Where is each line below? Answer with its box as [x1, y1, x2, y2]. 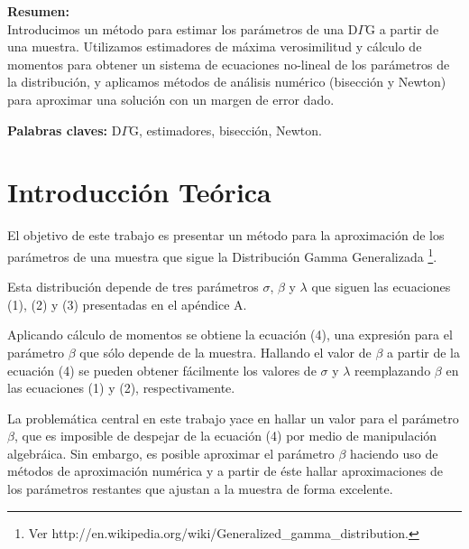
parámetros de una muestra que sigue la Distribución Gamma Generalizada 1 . [7, 244, 437, 265]
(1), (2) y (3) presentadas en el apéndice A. [7, 294, 247, 313]
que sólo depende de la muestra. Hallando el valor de [79, 342, 372, 361]
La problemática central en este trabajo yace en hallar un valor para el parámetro [7, 408, 459, 427]
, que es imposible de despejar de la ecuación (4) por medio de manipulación [14, 426, 437, 445]
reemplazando [354, 360, 431, 379]
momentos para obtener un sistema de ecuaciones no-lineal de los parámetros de [7, 54, 450, 73]
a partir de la [387, 342, 460, 361]
